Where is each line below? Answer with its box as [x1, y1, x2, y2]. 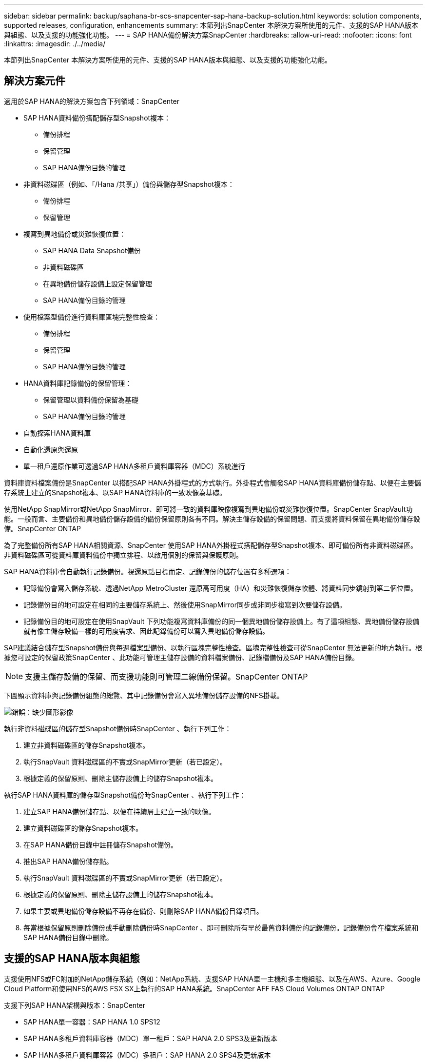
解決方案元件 [4, 75, 65, 87]
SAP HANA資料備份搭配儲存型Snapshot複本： [23, 113, 171, 122]
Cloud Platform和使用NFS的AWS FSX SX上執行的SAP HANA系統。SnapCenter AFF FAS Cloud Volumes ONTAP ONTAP [4, 984, 385, 993]
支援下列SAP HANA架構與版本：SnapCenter [4, 1001, 146, 1009]
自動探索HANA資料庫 [23, 428, 91, 437]
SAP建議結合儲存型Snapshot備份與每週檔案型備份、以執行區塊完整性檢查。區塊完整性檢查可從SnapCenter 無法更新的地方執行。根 [4, 643, 423, 652]
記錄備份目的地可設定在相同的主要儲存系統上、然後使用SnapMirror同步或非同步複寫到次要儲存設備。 [23, 600, 346, 609]
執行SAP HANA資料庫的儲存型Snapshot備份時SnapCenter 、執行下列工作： [4, 790, 246, 799]
